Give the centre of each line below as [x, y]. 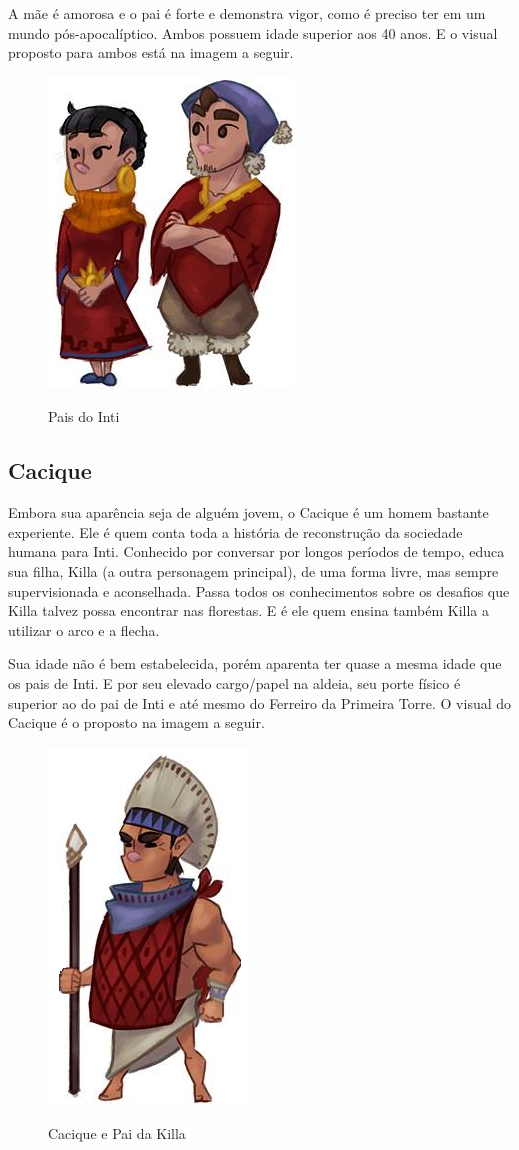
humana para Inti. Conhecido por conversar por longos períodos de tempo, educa [256, 551]
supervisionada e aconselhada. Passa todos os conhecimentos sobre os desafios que [259, 590]
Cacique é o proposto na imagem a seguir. [136, 722]
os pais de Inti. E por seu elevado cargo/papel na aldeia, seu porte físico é [234, 682]
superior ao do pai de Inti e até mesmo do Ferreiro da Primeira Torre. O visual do [260, 702]
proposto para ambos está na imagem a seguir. [151, 52]
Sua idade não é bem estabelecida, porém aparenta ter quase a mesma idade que [255, 663]
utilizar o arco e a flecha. [84, 629]
